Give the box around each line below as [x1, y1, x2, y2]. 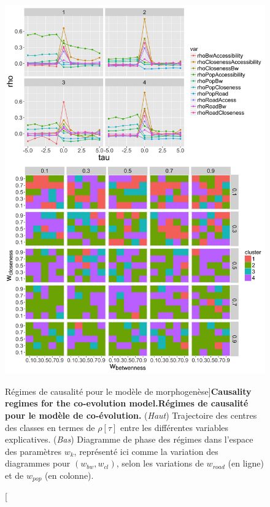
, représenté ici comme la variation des [74, 444, 218, 457]
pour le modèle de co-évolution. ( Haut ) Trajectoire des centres [5, 408, 257, 421]
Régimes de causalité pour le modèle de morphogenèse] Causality [5, 384, 252, 397]
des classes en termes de [5, 421, 95, 433]
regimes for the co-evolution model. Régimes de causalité [5, 397, 249, 410]
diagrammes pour [5, 457, 71, 470]
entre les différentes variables [120, 421, 229, 433]
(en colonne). [45, 468, 94, 481]
